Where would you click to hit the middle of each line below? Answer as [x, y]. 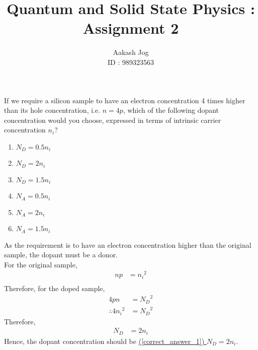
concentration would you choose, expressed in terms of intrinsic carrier [113, 120]
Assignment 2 [131, 28]
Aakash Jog [131, 52]
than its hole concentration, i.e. [52, 110]
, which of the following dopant [171, 110]
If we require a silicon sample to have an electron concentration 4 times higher [125, 100]
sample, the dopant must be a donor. [61, 255]
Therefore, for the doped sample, [55, 288]
